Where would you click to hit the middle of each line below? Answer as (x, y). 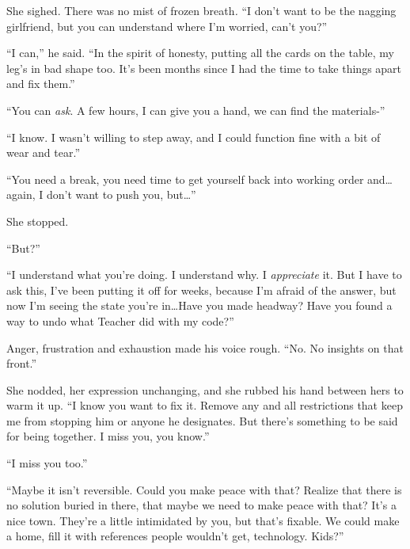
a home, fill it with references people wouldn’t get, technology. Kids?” (175, 536)
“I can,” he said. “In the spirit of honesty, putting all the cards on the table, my (200, 53)
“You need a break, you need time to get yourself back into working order (185, 179)
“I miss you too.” (47, 463)
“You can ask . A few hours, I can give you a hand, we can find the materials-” (196, 110)
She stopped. (38, 221)
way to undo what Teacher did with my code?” (120, 320)
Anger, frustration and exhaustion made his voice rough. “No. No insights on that (205, 347)
